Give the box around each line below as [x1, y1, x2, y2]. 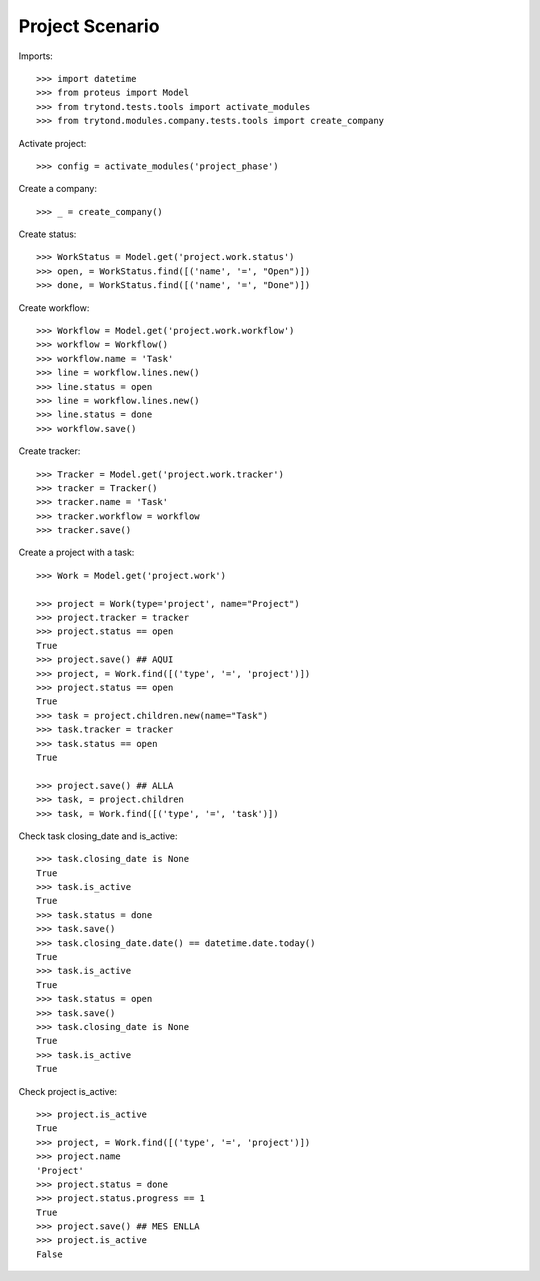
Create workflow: [18, 301, 90, 314]
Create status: [18, 228, 77, 240]
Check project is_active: [18, 1085, 118, 1097]
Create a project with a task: [18, 546, 135, 559]
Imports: [18, 50, 54, 62]
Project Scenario [18, 15, 160, 37]
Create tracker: [18, 445, 81, 457]
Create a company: [18, 183, 97, 195]
